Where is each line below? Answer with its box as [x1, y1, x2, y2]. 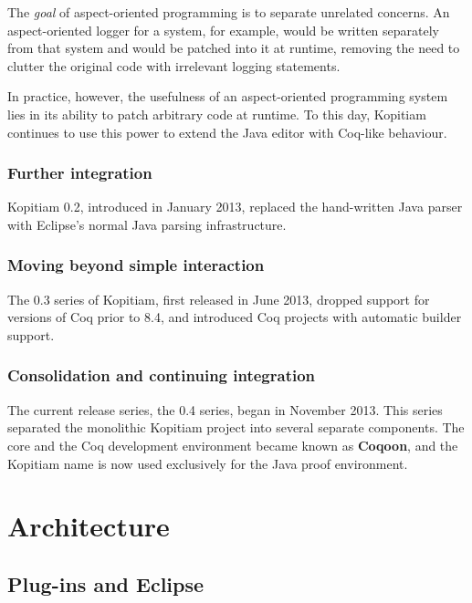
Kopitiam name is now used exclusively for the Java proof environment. [7, 453, 408, 473]
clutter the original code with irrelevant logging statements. [7, 56, 341, 75]
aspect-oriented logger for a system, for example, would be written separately [7, 20, 440, 39]
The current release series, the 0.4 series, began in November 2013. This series [7, 400, 443, 419]
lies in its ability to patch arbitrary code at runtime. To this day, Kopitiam [7, 104, 426, 123]
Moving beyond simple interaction [7, 254, 265, 276]
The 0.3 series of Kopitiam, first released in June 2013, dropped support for [7, 289, 430, 308]
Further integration [7, 161, 152, 184]
